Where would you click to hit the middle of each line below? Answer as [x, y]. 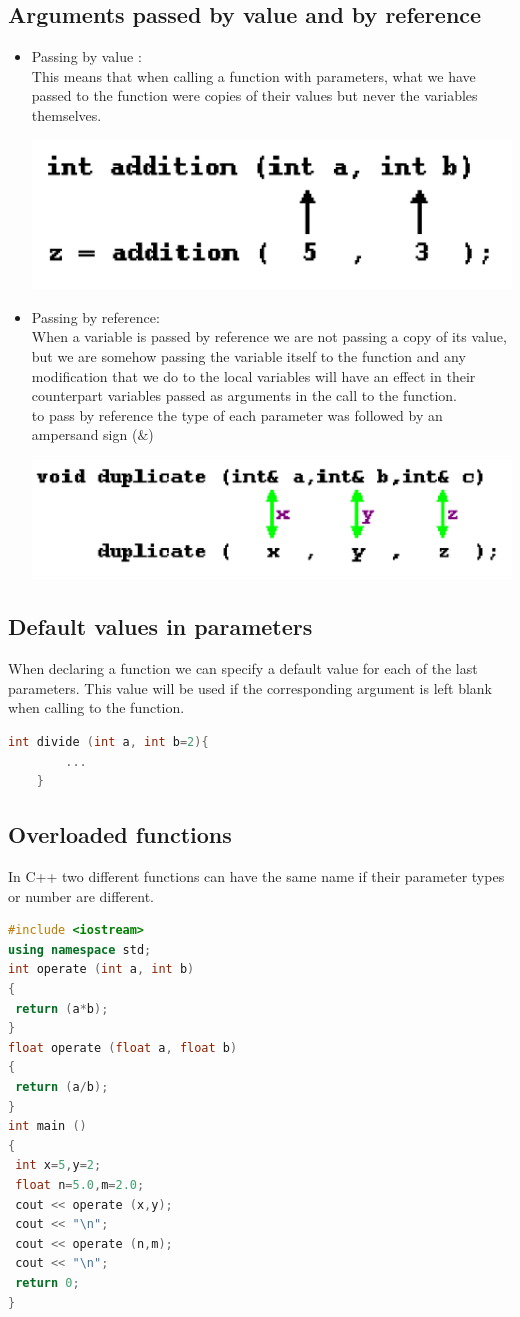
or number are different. [81, 895]
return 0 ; [47, 1282]
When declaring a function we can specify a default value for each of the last [243, 668]
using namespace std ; [80, 949]
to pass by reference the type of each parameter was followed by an [237, 414]
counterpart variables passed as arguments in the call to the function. [244, 395]
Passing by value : [86, 56]
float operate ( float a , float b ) [123, 1047]
